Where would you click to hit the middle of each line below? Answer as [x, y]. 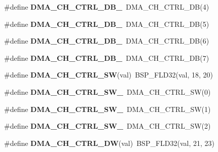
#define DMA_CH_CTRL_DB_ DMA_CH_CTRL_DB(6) [107, 41]
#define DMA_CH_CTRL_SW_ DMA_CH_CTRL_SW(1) [107, 109]
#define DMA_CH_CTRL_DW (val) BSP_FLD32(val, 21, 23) [110, 143]
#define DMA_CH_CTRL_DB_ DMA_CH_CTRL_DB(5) [107, 24]
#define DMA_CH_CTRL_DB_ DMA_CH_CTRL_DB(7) [107, 58]
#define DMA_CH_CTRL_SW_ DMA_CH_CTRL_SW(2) [107, 126]
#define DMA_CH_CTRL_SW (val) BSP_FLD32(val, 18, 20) [109, 75]
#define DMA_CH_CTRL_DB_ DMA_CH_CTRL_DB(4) [107, 7]
